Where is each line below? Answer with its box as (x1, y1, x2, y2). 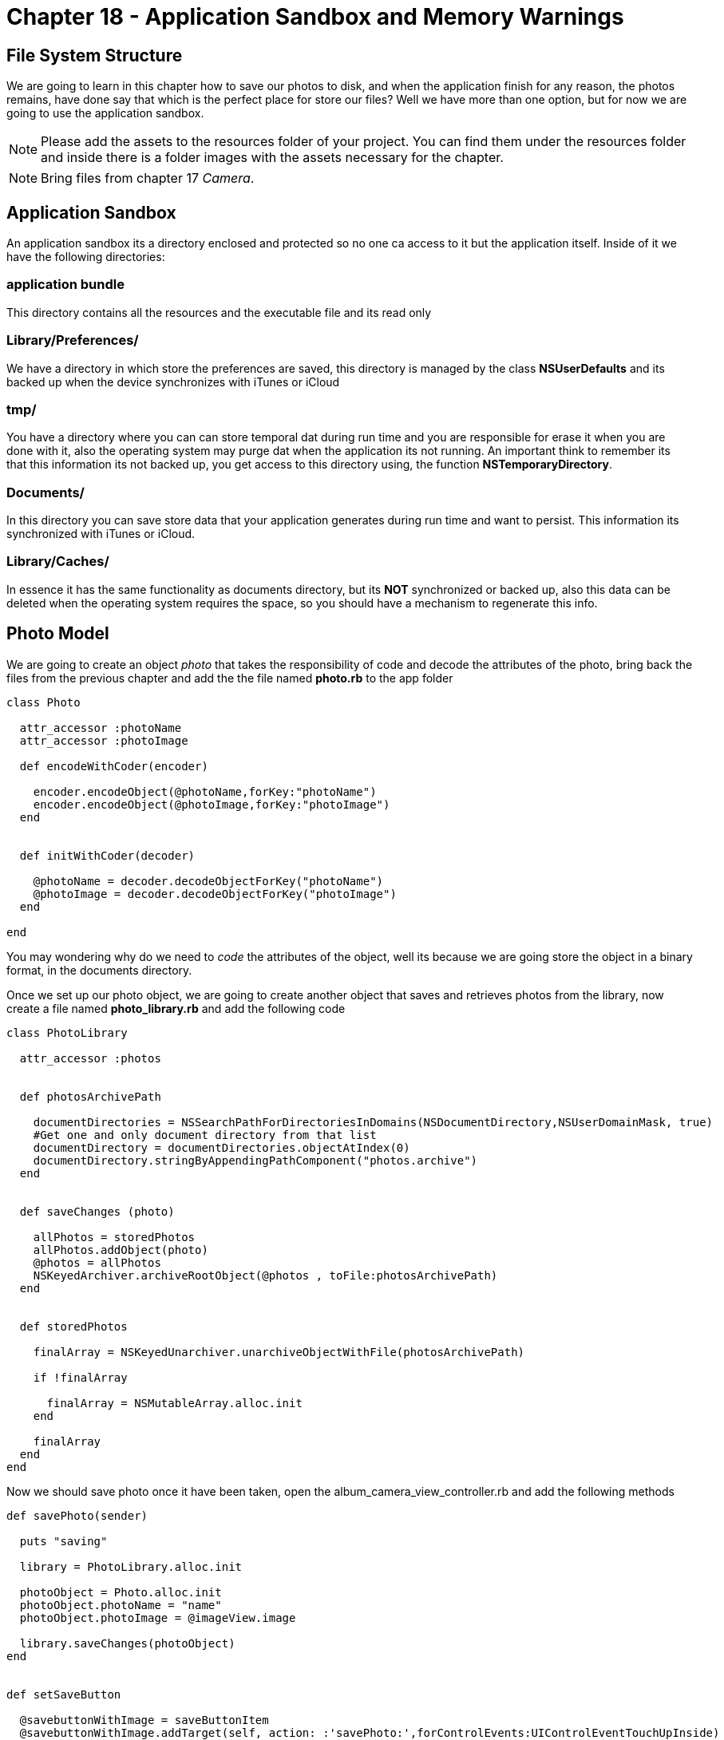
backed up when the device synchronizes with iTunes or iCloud (6, 374, 340, 389)
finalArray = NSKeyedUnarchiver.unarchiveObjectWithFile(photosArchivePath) (33, 1345, 525, 1358)
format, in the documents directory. (6, 963, 192, 977)
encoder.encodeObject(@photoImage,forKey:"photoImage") (33, 797, 390, 811)
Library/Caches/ (6, 553, 109, 570)
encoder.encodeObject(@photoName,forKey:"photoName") (33, 785, 377, 798)
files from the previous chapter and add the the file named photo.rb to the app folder (6, 670, 453, 685)
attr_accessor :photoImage (19, 734, 188, 747)
